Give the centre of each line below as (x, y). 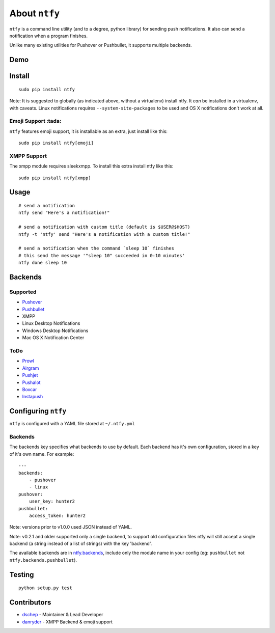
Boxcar (30, 389)
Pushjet (30, 375)
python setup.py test (45, 588)
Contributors (30, 603)
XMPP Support (28, 156)
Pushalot (31, 382)
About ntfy (35, 13)
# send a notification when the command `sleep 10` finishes (96, 249)
